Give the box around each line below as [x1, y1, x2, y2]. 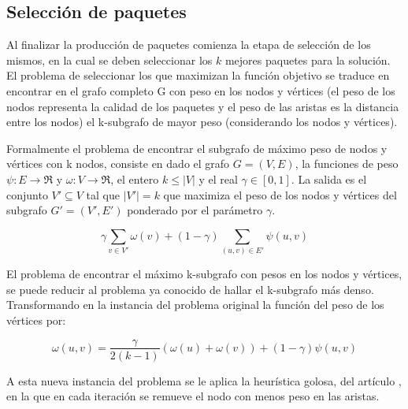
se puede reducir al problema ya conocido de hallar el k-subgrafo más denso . [6, 281, 374, 297]
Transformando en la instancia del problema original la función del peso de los [6, 296, 384, 313]
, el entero [110, 170, 159, 187]
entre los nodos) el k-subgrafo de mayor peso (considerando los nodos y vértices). [6, 113, 398, 130]
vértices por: [6, 311, 66, 328]
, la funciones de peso [295, 155, 399, 172]
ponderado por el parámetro [127, 202, 263, 218]
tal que [86, 186, 120, 203]
